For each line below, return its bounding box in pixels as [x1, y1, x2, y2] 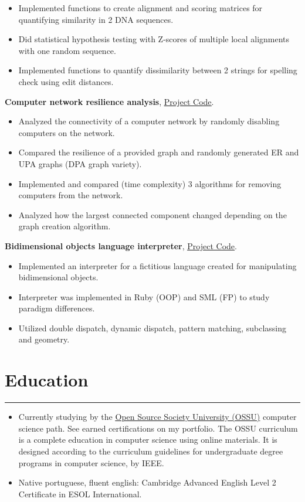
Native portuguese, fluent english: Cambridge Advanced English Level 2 [18, 476, 276, 489]
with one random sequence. [18, 44, 116, 56]
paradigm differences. [18, 302, 95, 314]
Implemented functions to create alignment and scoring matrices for [18, 2, 263, 13]
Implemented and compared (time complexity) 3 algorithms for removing [18, 177, 282, 189]
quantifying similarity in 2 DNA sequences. [18, 13, 174, 25]
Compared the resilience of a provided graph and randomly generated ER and [18, 146, 299, 158]
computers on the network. [18, 126, 115, 138]
